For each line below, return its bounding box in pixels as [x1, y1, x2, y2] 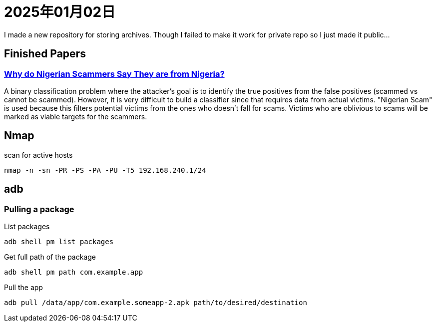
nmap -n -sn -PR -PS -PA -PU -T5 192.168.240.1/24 [4, 166, 206, 174]
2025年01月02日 [4, 3, 116, 20]
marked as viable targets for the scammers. [4, 112, 147, 121]
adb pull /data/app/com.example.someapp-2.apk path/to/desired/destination [4, 299, 307, 307]
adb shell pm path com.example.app [4, 268, 143, 277]
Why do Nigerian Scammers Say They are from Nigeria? [4, 68, 225, 79]
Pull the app [4, 283, 43, 292]
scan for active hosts [4, 150, 73, 159]
